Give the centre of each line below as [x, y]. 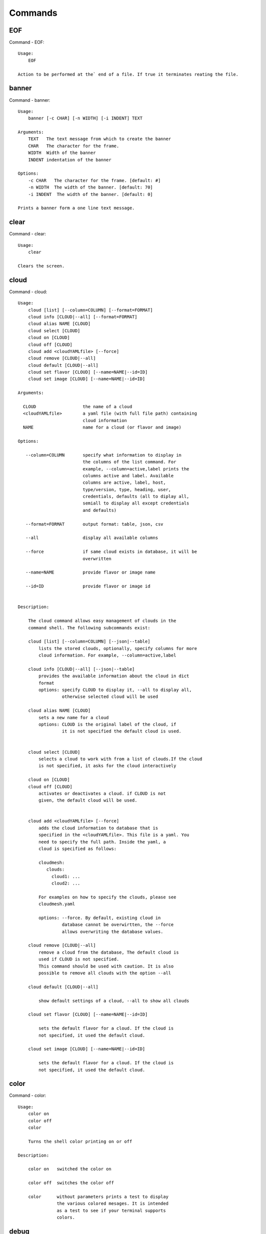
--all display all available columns [92, 538]
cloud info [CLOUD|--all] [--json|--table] [81, 669]
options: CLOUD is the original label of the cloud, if [108, 724]
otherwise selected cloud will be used [110, 697]
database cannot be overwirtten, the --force [118, 925]
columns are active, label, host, [124, 483]
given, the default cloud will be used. [88, 800]
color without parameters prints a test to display [98, 1196]
